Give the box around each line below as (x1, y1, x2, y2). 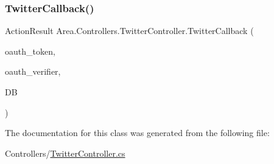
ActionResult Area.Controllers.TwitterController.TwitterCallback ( (5, 24, 254, 37)
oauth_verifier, (5, 65, 61, 78)
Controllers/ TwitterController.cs (5, 146, 125, 159)
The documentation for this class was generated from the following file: (5, 126, 270, 139)
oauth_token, (5, 44, 55, 57)
